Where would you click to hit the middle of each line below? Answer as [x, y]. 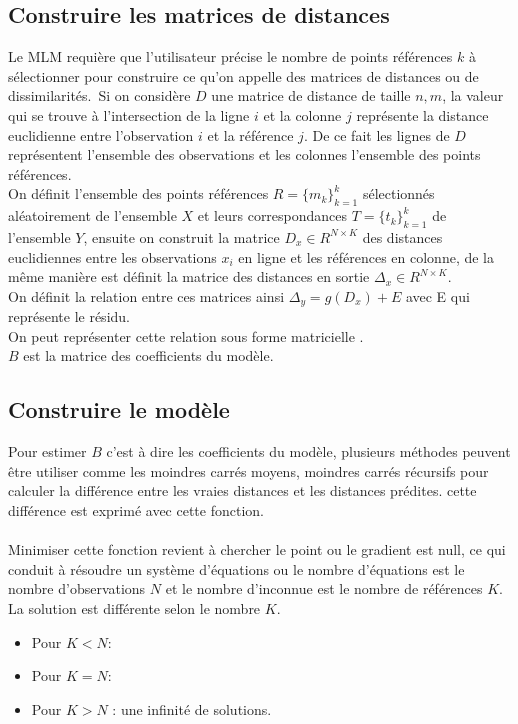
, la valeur [473, 95]
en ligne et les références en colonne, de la [366, 256]
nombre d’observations [77, 588]
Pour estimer [47, 451]
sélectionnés [398, 193]
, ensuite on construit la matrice [181, 236]
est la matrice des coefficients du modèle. [148, 355]
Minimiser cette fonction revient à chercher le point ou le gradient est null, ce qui [257, 549]
